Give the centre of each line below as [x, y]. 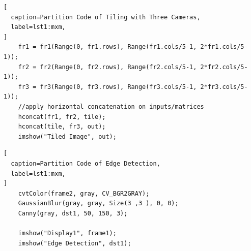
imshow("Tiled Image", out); [67, 136]
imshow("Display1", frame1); [67, 233]
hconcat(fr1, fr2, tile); [62, 117]
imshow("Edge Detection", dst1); [75, 243]
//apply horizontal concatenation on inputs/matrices [111, 106]
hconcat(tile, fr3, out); [62, 127]
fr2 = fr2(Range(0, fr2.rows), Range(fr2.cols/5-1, [107, 67]
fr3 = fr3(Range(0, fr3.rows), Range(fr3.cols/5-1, [107, 87]
